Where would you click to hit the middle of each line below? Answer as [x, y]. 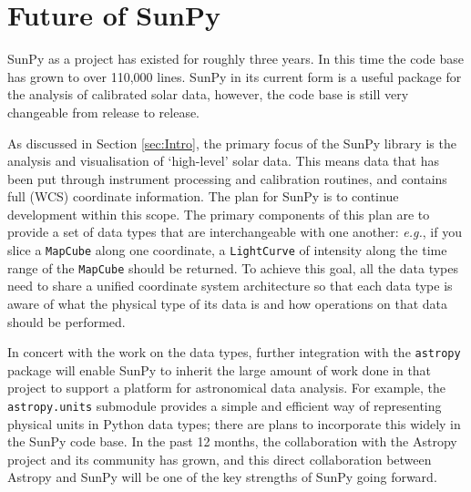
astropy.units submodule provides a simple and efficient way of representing [225, 405]
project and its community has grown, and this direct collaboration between [220, 459]
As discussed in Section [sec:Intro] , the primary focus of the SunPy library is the [232, 143]
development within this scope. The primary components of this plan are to [219, 214]
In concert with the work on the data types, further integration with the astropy [234, 352]
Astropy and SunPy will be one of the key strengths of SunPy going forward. [222, 477]
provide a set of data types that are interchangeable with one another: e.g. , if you [235, 232]
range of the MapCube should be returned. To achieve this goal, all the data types [233, 267]
